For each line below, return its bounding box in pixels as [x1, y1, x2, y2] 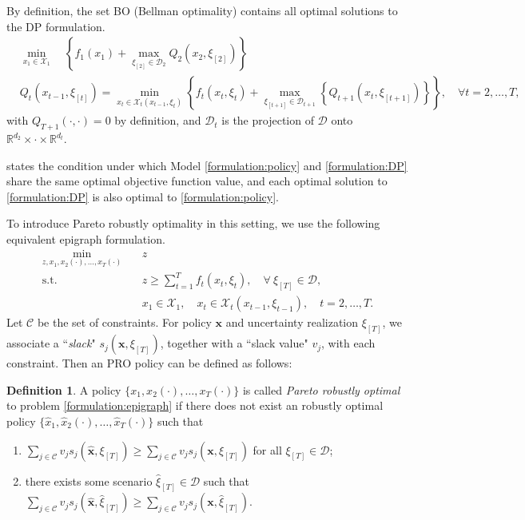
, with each [321, 335, 376, 351]
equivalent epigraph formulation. [6, 231, 165, 248]
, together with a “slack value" [160, 335, 308, 351]
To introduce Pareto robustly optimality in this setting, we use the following [6, 215, 380, 232]
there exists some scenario [25, 472, 153, 489]
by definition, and [114, 112, 201, 129]
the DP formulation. [6, 18, 105, 34]
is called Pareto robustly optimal [242, 381, 400, 398]
